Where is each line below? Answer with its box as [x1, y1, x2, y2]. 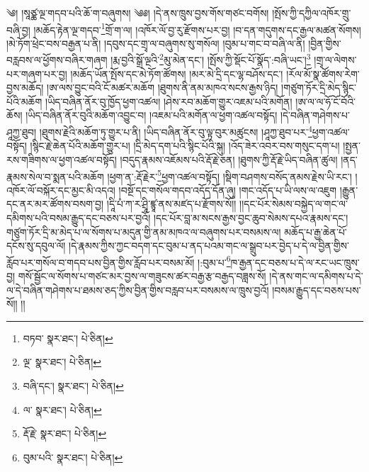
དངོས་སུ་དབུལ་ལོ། [6, 238, 66, 253]
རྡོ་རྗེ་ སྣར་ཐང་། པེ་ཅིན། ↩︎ [23, 426, 107, 441]
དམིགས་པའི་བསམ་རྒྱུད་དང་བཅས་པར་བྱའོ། [6, 210, 151, 225]
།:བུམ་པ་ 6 [198, 252, 231, 269]
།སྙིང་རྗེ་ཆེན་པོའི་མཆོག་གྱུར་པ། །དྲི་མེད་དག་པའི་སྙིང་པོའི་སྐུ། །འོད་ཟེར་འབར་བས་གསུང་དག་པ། [30, 138, 340, 153]
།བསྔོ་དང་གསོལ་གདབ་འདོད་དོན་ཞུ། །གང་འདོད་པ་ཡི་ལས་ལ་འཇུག [118, 182, 337, 197]
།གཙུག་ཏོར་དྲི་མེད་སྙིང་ [281, 80, 357, 95]
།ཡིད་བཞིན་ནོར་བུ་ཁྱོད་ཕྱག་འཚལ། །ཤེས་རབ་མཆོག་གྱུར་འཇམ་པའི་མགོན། [45, 94, 293, 108]
